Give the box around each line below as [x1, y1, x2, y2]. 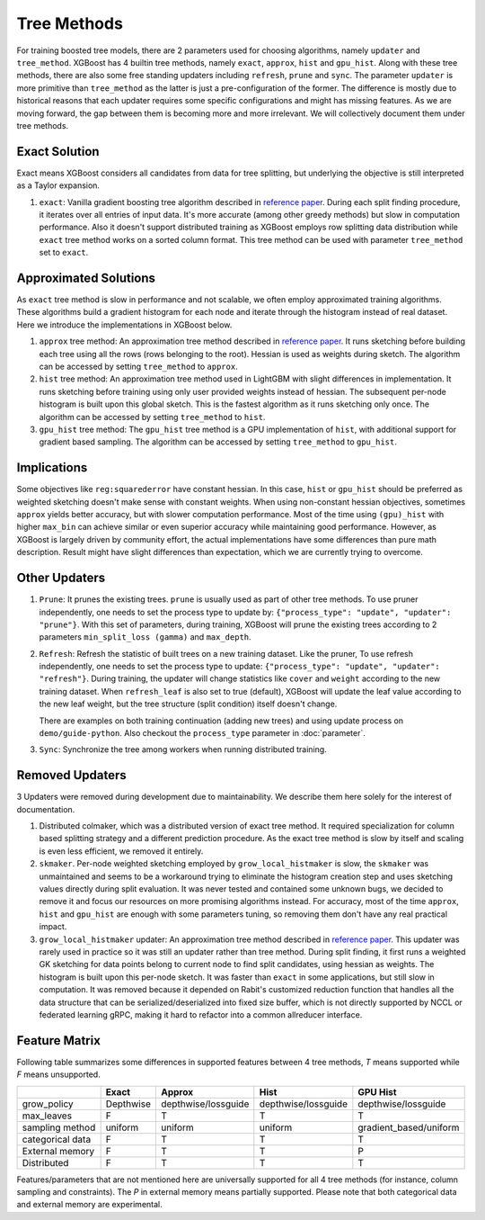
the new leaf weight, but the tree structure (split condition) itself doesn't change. [39, 698, 338, 710]
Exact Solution [16, 144, 100, 159]
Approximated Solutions [16, 270, 156, 285]
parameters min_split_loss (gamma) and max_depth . [39, 632, 251, 642]
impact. [39, 921, 67, 932]
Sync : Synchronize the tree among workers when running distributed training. [39, 744, 327, 755]
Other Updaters [16, 570, 106, 586]
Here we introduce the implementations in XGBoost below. [16, 319, 233, 330]
